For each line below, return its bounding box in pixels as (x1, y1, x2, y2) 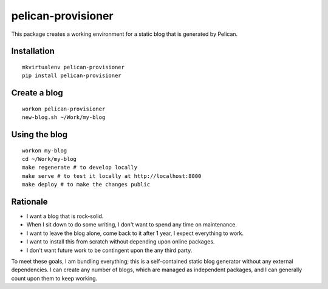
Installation (11, 46, 55, 56)
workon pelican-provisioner (22, 105, 106, 112)
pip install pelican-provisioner (22, 72, 121, 79)
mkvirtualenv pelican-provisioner (22, 64, 125, 70)
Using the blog (11, 129, 68, 140)
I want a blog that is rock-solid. (26, 212, 104, 220)
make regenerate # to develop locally (22, 164, 138, 171)
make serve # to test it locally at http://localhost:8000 (22, 172, 202, 179)
